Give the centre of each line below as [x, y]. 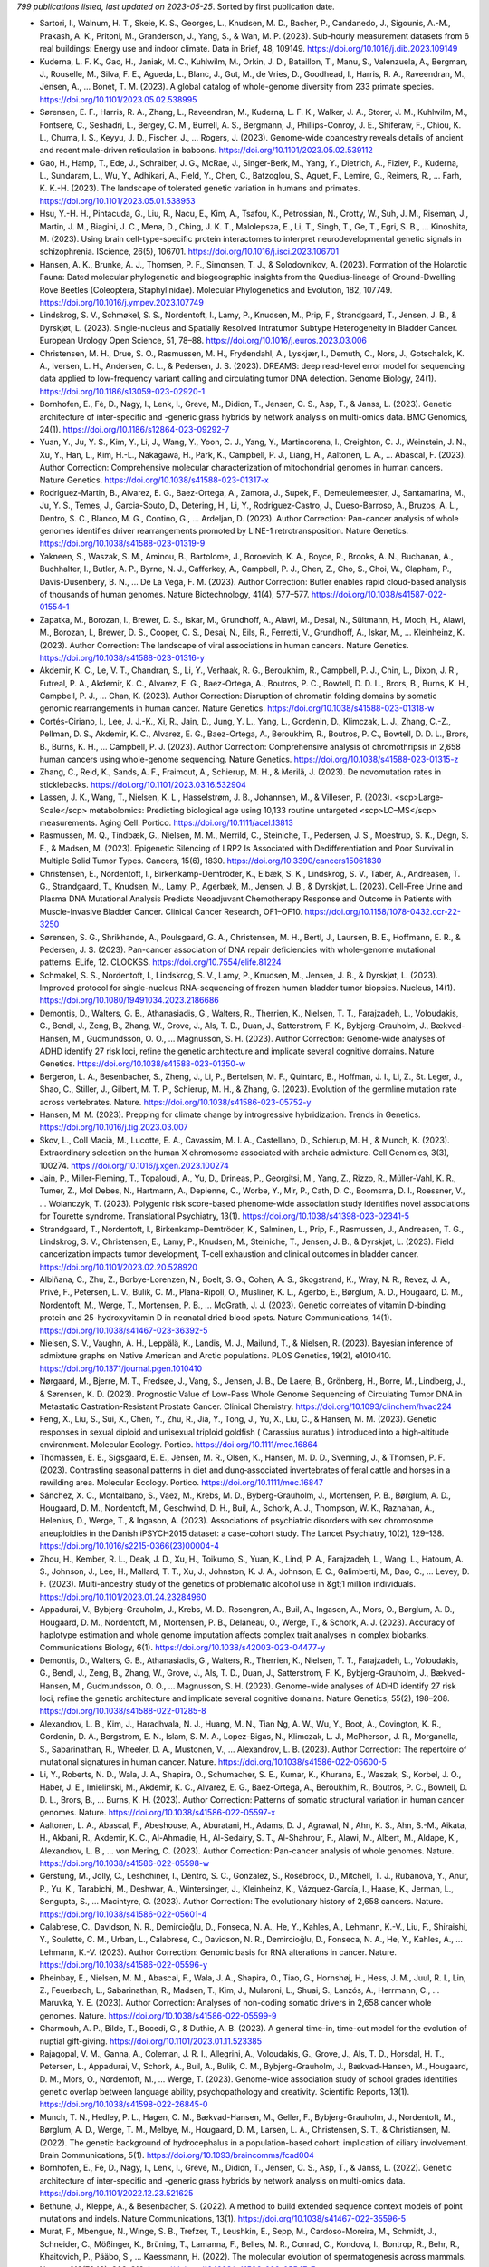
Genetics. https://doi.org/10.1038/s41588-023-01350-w [143, 1064]
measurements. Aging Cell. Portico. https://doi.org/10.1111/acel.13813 [166, 822]
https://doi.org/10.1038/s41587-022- [379, 594]
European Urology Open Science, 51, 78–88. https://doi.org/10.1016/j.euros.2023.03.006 [203, 341]
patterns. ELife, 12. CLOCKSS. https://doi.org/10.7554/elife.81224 [160, 962]
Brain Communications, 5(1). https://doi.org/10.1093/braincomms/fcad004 [177, 2155]
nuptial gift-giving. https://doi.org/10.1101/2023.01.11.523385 [151, 2041]
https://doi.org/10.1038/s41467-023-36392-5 [124, 1330]
